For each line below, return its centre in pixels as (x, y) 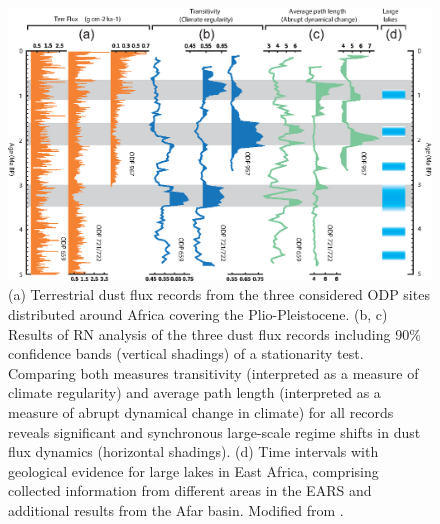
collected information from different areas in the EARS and (190, 490)
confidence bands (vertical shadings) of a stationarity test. (186, 353)
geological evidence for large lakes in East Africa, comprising (193, 470)
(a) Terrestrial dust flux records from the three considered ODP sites (219, 294)
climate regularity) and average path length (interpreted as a (194, 392)
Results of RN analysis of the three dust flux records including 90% (214, 333)
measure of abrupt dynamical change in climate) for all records (201, 412)
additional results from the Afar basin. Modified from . (176, 509)
